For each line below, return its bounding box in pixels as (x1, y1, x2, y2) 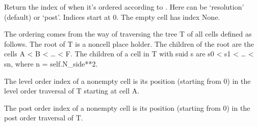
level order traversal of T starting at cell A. (4, 85, 140, 96)
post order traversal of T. (4, 112, 83, 123)
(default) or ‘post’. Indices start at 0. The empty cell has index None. (4, 11, 220, 22)
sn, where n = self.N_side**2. (4, 58, 98, 69)
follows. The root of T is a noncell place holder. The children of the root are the (4, 38, 254, 49)
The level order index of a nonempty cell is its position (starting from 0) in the (4, 75, 251, 86)
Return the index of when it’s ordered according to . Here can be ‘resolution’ (4, 2, 244, 12)
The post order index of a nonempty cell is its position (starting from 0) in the (4, 102, 250, 113)
